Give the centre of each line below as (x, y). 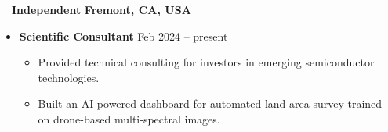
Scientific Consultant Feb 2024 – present (123, 36)
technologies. (69, 77)
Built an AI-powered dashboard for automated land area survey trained (210, 103)
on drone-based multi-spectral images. (129, 118)
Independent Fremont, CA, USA (102, 9)
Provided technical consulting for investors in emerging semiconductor (206, 62)
